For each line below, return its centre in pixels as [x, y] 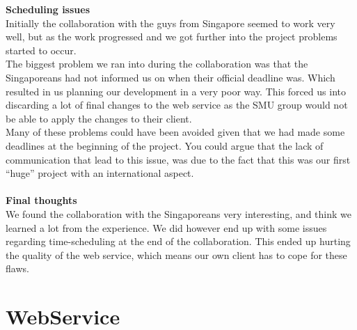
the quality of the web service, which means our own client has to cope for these [176, 254]
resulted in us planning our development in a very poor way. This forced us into [176, 91]
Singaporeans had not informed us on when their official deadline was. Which [170, 77]
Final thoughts [41, 200]
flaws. [17, 268]
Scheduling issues [48, 9]
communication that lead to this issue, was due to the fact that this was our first [178, 159]
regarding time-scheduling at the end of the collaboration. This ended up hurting [178, 241]
